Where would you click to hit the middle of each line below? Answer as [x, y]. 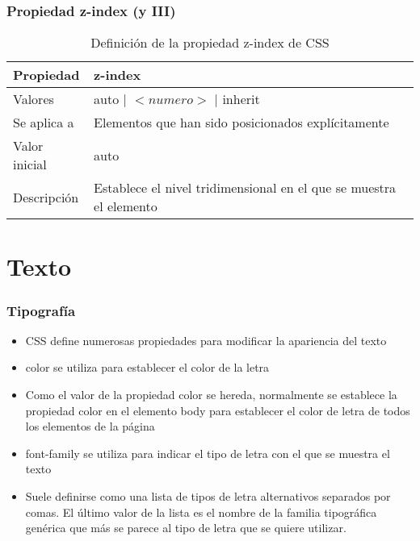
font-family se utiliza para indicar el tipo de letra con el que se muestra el [208, 453]
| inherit [237, 99]
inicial [30, 164]
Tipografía [41, 310]
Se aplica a [44, 123]
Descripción [46, 197]
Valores [34, 99]
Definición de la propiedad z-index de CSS [210, 43]
